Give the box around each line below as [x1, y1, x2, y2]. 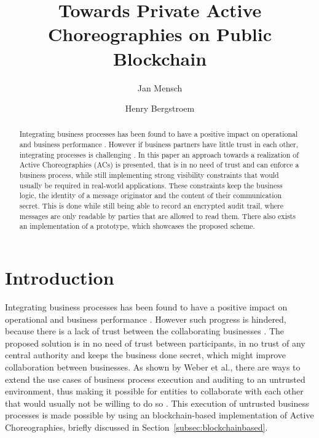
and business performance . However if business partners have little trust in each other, [19, 139, 299, 150]
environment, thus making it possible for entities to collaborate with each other [5, 385, 304, 398]
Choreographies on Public [47, 21, 272, 47]
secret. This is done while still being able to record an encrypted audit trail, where [19, 201, 283, 211]
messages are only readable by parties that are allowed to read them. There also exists [19, 210, 296, 221]
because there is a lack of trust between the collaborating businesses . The [5, 325, 285, 337]
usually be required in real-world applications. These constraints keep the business [19, 180, 283, 190]
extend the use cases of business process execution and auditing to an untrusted [5, 372, 305, 385]
